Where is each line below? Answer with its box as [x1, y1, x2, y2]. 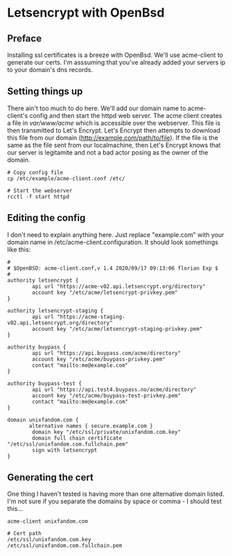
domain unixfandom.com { [7, 416, 79, 424]
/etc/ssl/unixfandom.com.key [7, 536, 91, 544]
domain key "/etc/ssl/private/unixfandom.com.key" [32, 428, 181, 435]
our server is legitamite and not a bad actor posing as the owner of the [7, 148, 208, 157]
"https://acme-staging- [56, 313, 126, 320]
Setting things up [7, 85, 83, 98]
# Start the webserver [7, 187, 73, 194]
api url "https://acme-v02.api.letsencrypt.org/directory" [32, 283, 206, 290]
